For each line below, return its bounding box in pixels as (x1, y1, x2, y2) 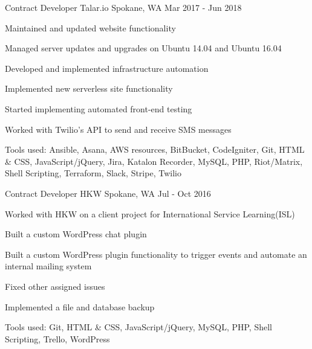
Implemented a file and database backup (5, 300, 155, 313)
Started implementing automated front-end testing (5, 102, 192, 115)
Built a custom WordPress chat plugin (5, 228, 147, 240)
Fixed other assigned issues (5, 280, 105, 292)
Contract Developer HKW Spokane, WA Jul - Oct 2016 (5, 187, 211, 199)
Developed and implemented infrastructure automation (5, 62, 209, 74)
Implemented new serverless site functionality (5, 82, 173, 95)
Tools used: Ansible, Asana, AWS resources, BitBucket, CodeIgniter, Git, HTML (5, 143, 305, 156)
